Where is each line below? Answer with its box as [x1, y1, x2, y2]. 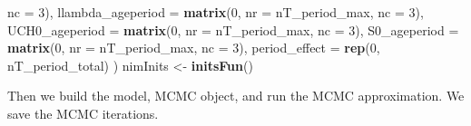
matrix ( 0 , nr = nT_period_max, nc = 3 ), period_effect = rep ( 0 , [7, 38, 380, 57]
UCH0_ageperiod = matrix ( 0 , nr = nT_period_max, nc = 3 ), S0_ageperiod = [7, 20, 459, 39]
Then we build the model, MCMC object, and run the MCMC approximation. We [7, 86, 465, 105]
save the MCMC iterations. [7, 103, 159, 122]
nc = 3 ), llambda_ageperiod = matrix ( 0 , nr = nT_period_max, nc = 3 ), [7, 3, 424, 21]
